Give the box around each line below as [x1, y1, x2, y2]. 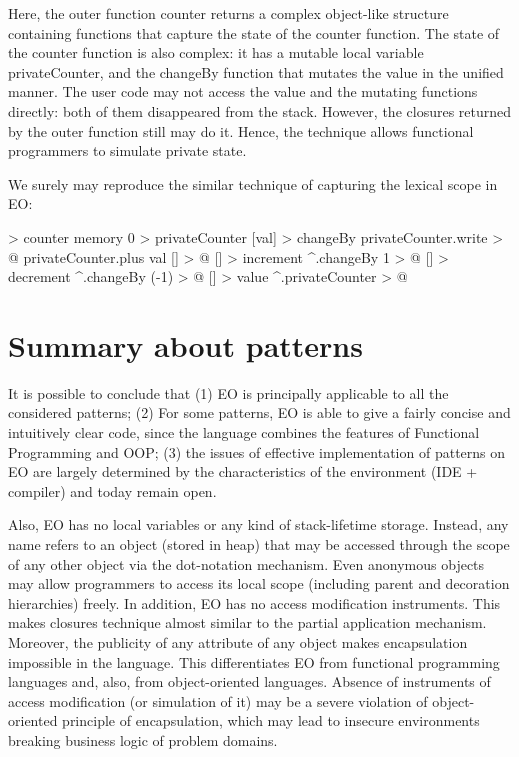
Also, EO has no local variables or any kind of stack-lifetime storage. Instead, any [8, 514, 509, 535]
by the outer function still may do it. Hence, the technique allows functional [8, 120, 474, 141]
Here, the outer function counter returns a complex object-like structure [8, 3, 449, 23]
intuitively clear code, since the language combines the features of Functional [8, 422, 480, 443]
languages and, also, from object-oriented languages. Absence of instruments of [8, 671, 491, 692]
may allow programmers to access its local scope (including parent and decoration [8, 573, 510, 594]
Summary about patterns [8, 324, 363, 365]
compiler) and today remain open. [8, 480, 217, 501]
